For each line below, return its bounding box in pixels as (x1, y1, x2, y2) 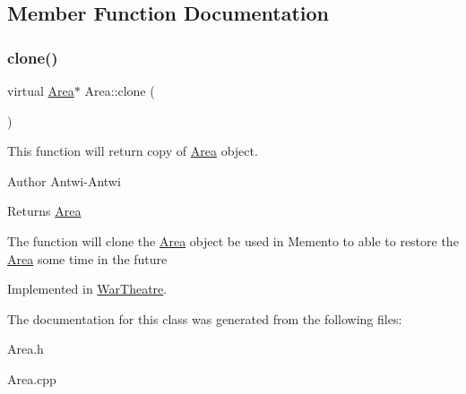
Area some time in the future (7, 249, 168, 268)
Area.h (7, 339, 44, 358)
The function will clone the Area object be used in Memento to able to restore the (7, 231, 459, 250)
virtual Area (7, 81, 74, 99)
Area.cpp (7, 369, 56, 388)
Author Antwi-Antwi (7, 171, 121, 190)
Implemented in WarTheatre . (7, 279, 168, 298)
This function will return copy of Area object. (7, 141, 258, 160)
